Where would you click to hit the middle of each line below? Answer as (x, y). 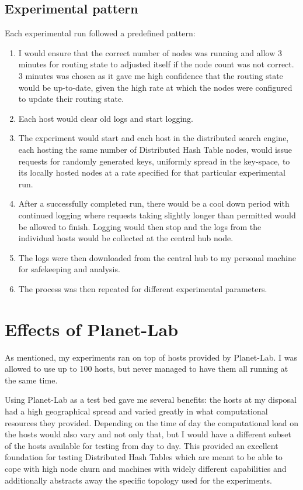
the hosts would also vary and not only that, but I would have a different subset (148, 434)
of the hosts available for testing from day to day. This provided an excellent (142, 445)
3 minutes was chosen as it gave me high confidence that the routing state (151, 75)
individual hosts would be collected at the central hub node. (126, 238)
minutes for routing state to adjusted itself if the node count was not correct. (156, 64)
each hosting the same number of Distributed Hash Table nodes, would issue (155, 149)
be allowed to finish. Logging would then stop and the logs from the (140, 226)
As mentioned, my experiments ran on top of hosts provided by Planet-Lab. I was (151, 357)
